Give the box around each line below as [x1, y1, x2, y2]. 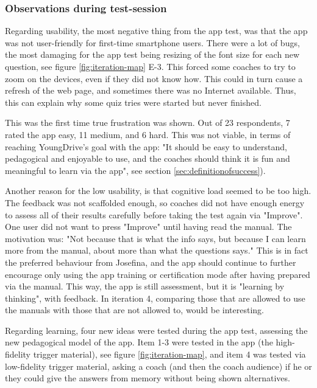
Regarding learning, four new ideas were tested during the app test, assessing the [5, 324, 308, 336]
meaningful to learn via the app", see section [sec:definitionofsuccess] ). [5, 164, 266, 176]
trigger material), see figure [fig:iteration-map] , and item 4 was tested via [33, 348, 306, 361]
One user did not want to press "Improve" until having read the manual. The [5, 220, 292, 233]
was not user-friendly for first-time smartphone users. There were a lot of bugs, [5, 36, 300, 49]
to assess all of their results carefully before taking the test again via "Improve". [5, 208, 303, 221]
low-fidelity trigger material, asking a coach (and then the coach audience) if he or [5, 359, 312, 372]
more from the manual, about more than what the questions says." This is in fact [5, 244, 308, 257]
